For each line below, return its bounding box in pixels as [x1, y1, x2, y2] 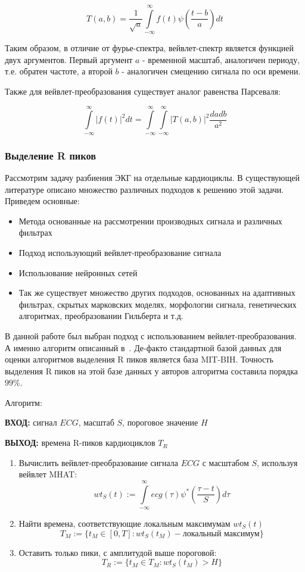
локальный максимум [182, 529, 260, 538]
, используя [257, 456, 298, 468]
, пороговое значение [122, 416, 198, 429]
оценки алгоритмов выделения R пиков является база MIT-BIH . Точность [5, 353, 273, 365]
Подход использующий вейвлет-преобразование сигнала [18, 246, 222, 258]
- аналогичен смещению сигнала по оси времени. [122, 65, 301, 77]
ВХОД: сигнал [5, 416, 57, 429]
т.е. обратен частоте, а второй [5, 65, 113, 77]
